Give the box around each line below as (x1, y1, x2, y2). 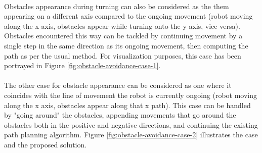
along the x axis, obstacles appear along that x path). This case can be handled (4, 99, 251, 110)
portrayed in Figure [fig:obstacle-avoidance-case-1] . (4, 60, 161, 71)
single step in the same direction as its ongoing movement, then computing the (4, 40, 248, 50)
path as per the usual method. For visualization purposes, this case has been (4, 50, 241, 61)
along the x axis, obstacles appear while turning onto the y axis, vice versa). (4, 20, 240, 31)
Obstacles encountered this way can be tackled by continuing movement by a (4, 30, 243, 41)
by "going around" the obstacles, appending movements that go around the (4, 110, 236, 120)
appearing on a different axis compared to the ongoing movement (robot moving (4, 11, 253, 21)
